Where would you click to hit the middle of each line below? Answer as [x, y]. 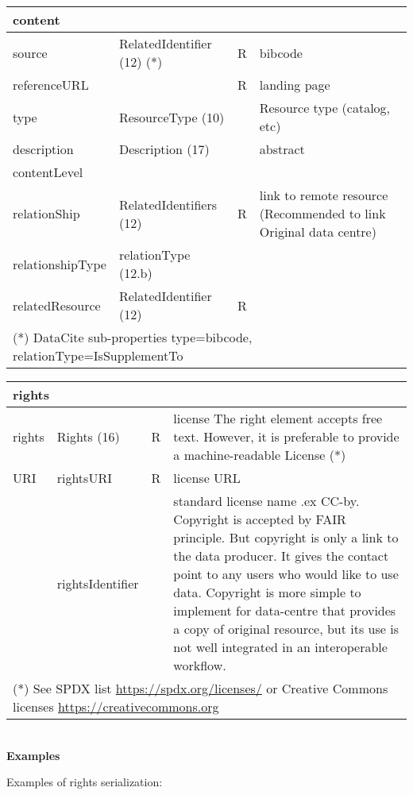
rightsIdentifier [98, 583]
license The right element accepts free [278, 418]
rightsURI [84, 478]
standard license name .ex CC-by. [266, 501]
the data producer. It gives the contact [281, 556]
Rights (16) [88, 436]
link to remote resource [324, 195]
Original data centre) [318, 232]
